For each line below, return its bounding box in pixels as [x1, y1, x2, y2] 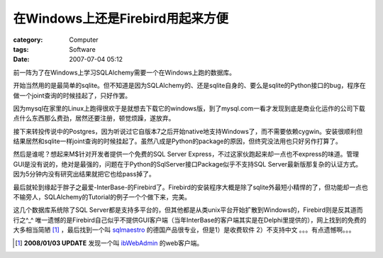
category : [13, 35, 43, 44]
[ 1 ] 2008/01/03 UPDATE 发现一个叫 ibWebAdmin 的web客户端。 [15, 238, 204, 247]
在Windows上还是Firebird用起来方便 [13, 11, 229, 26]
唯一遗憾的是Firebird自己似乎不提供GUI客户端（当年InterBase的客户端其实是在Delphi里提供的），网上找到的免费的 [35, 215, 367, 224]
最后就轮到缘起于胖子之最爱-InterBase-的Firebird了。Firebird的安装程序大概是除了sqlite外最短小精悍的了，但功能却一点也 [13, 183, 368, 191]
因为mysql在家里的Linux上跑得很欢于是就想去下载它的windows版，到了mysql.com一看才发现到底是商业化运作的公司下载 [13, 103, 365, 113]
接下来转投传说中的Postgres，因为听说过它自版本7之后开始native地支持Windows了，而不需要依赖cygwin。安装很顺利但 [13, 127, 363, 135]
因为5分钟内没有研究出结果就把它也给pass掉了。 [13, 170, 155, 179]
